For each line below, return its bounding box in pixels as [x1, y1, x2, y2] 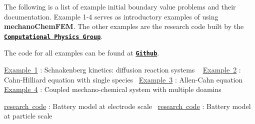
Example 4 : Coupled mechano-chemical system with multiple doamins [4, 84, 221, 94]
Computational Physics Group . [4, 30, 103, 41]
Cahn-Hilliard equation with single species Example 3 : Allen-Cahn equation [4, 74, 243, 84]
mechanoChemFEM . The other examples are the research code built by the [4, 21, 244, 31]
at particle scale [4, 110, 52, 121]
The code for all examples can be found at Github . [4, 47, 159, 58]
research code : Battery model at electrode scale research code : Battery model [4, 100, 251, 111]
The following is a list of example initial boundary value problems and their [4, 1, 236, 11]
